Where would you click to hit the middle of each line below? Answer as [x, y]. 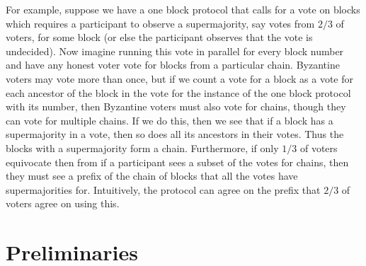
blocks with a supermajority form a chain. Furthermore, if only [142, 148]
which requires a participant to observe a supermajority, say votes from [160, 23]
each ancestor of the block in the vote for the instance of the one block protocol [178, 92]
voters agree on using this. [63, 203]
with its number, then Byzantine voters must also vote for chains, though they [176, 106]
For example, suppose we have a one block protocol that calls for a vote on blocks [183, 9]
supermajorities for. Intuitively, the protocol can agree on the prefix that [163, 189]
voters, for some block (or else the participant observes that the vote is [159, 37]
